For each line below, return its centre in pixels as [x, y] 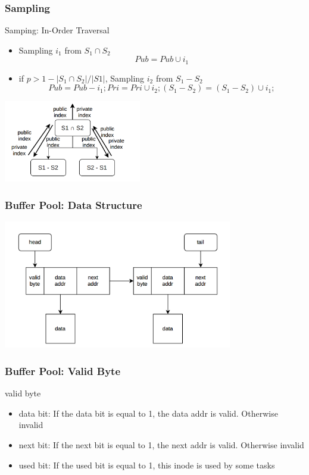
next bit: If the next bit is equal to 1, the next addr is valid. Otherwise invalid [161, 445]
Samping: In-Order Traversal [57, 30]
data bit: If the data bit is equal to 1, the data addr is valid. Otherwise [148, 413]
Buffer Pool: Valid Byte [63, 371]
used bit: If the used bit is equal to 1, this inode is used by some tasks [147, 465]
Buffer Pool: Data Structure [74, 204]
